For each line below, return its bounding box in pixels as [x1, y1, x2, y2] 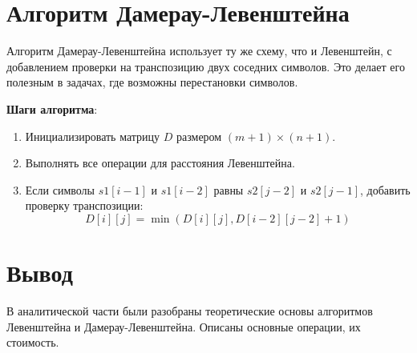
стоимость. [6, 334, 59, 351]
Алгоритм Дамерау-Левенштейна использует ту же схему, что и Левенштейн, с [6, 42, 392, 59]
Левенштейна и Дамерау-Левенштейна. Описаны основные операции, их [6, 318, 361, 335]
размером [176, 127, 222, 144]
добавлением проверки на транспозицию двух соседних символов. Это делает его [6, 58, 405, 74]
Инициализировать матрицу [25, 127, 160, 144]
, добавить [360, 181, 411, 198]
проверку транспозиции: [25, 197, 144, 214]
